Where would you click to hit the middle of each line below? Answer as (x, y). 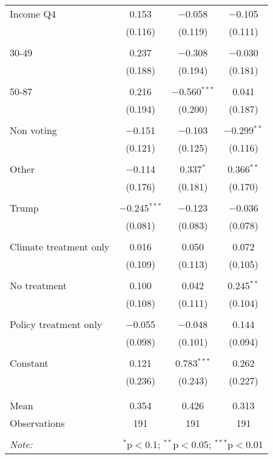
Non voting (33, 130)
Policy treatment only (56, 324)
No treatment (39, 285)
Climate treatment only (60, 246)
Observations (37, 423)
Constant (29, 363)
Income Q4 (33, 14)
